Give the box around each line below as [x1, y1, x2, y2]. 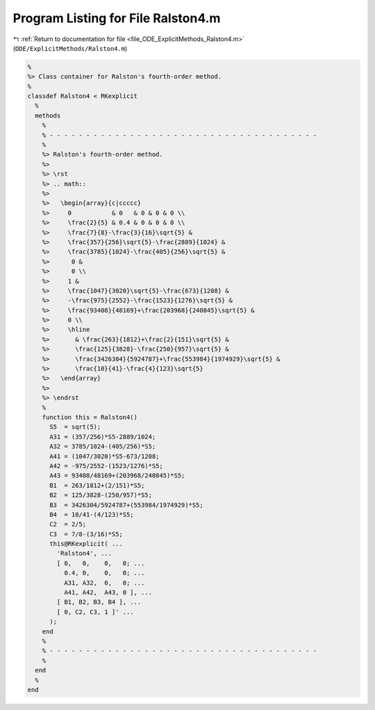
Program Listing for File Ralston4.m [12, 10, 221, 26]
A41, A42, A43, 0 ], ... [63, 588, 153, 597]
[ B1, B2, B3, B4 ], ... [56, 598, 142, 606]
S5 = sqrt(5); [49, 423, 101, 431]
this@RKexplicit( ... [49, 540, 123, 548]
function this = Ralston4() [42, 413, 138, 421]
